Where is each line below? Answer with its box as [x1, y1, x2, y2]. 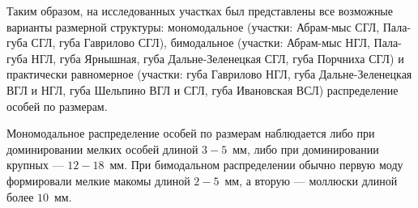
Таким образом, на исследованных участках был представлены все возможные [6, 2, 393, 19]
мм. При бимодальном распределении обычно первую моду [109, 156, 403, 173]
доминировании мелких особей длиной [6, 140, 198, 157]
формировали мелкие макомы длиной [6, 172, 190, 189]
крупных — [6, 156, 64, 173]
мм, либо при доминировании [232, 140, 379, 157]
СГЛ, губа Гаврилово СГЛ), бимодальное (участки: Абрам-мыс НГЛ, [31, 34, 370, 51]
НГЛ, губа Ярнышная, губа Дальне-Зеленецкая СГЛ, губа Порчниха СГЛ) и [31, 49, 404, 66]
